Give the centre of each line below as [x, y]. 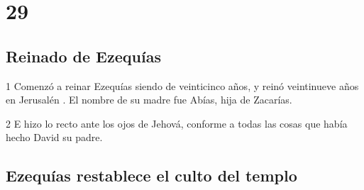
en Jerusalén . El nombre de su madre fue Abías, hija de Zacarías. [149, 100]
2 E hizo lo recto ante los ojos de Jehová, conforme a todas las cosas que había [177, 123]
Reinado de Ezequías [83, 56]
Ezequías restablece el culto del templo [151, 175]
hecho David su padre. [54, 137]
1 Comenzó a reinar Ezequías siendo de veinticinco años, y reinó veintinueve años [182, 85]
